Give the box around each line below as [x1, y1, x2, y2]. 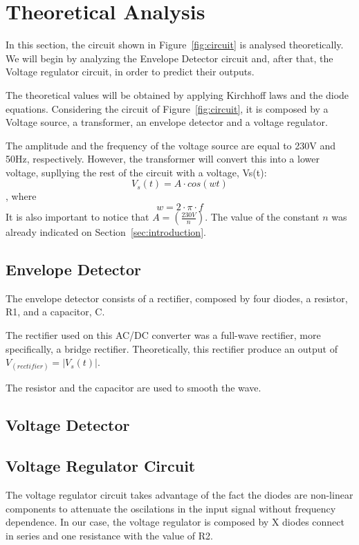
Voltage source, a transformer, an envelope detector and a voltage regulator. [6, 115, 328, 129]
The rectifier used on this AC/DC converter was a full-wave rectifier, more [6, 328, 321, 342]
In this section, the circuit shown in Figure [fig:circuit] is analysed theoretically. [6, 37, 344, 52]
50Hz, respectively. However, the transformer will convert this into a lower [6, 151, 320, 166]
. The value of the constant [205, 210, 320, 224]
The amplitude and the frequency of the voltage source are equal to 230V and [6, 138, 335, 152]
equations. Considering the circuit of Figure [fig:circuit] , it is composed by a [6, 101, 329, 116]
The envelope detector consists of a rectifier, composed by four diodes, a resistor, [6, 290, 348, 305]
